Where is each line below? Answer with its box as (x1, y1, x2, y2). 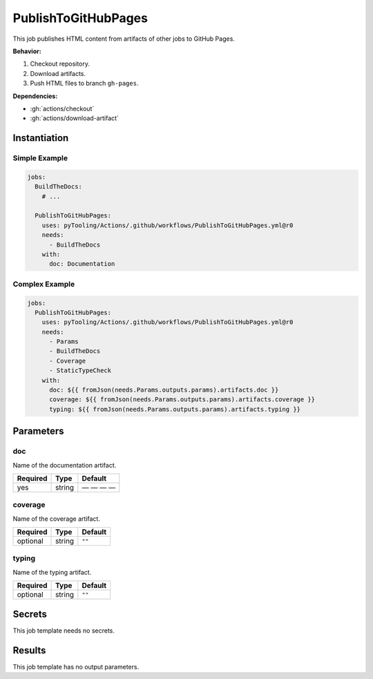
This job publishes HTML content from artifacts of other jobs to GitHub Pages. (12, 35, 235, 43)
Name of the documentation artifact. (12, 461, 117, 469)
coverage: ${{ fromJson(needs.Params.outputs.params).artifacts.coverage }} (49, 396, 316, 403)
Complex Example (12, 279, 75, 289)
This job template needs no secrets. (12, 626, 115, 635)
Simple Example (12, 153, 68, 163)
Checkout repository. (30, 59, 90, 68)
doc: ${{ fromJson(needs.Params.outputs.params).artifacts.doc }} (49, 386, 279, 394)
